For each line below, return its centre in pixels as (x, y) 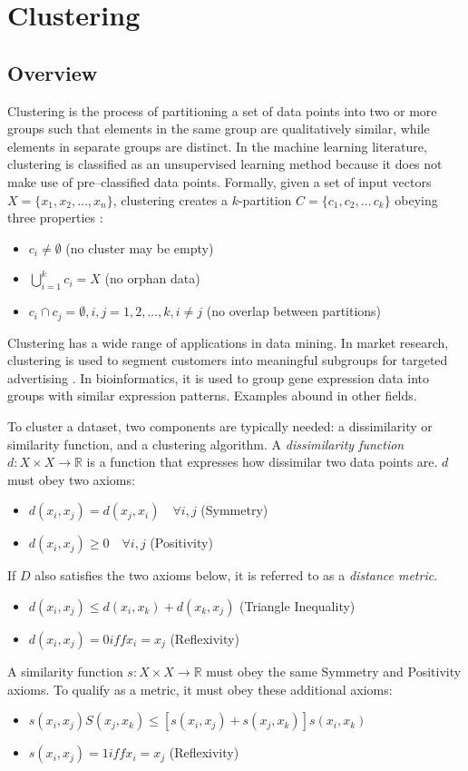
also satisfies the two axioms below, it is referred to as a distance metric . (236, 575)
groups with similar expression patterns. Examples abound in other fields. (212, 395)
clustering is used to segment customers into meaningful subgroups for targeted (228, 360)
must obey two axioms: (71, 479)
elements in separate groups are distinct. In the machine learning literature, (217, 146)
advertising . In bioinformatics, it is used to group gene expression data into (218, 377)
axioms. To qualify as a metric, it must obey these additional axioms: (200, 689)
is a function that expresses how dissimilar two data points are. (262, 462)
